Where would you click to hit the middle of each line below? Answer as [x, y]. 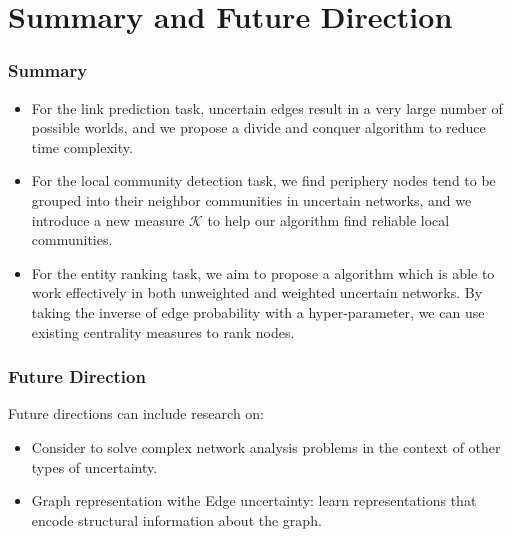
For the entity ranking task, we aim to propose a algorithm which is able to [263, 272]
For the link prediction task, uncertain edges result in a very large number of [267, 107]
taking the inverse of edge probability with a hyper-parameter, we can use [258, 311]
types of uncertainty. [94, 466]
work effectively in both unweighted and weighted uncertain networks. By [257, 292]
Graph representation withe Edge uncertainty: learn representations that [254, 500]
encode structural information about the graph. [176, 519]
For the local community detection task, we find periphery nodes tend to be [263, 180]
